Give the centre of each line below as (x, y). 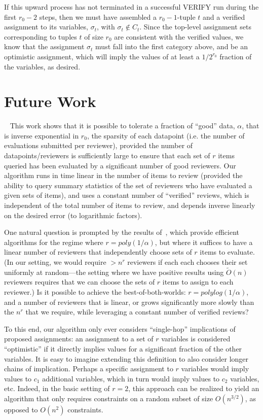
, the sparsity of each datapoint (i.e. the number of (166, 135)
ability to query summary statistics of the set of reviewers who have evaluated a (128, 185)
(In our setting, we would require (55, 262)
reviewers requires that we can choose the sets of (80, 282)
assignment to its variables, (46, 27)
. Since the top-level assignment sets (195, 27)
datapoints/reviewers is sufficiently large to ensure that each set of (107, 155)
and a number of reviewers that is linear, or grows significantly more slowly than (129, 302)
